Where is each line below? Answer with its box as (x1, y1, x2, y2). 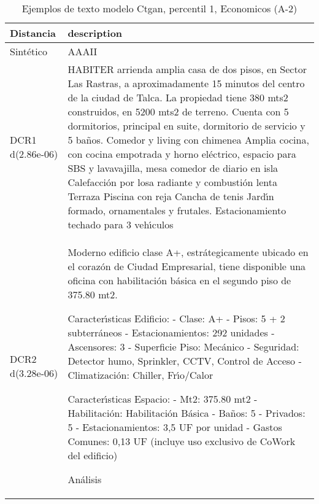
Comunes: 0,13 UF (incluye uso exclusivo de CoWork (67, 434, 296, 448)
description (67, 26, 123, 40)
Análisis (67, 472, 102, 486)
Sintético (10, 44, 47, 58)
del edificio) (67, 448, 118, 462)
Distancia (10, 26, 56, 40)
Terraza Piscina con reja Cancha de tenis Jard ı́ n (67, 189, 274, 203)
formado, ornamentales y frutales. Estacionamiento (67, 203, 286, 217)
